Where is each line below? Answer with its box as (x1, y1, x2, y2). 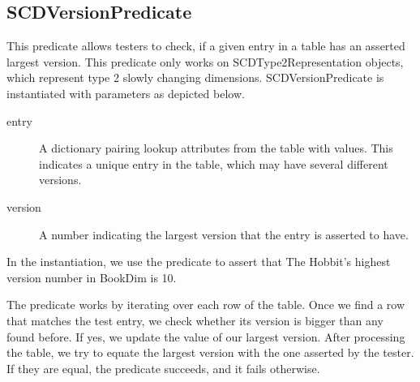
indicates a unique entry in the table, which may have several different (39, 155, 388, 172)
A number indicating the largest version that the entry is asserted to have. (39, 225, 409, 243)
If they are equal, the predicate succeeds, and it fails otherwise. (6, 359, 320, 376)
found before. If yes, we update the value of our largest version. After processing (6, 328, 405, 345)
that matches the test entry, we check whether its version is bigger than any (6, 311, 384, 328)
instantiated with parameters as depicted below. (6, 84, 245, 101)
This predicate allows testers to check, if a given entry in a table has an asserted (6, 37, 405, 54)
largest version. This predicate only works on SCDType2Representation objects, (6, 53, 404, 70)
